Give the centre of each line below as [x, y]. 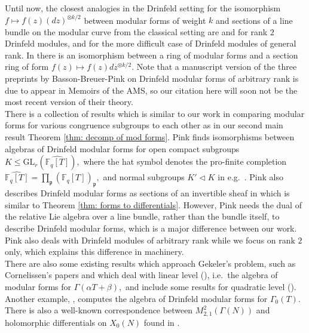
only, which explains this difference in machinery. [94, 252]
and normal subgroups [144, 177]
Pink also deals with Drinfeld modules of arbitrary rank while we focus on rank [150, 240]
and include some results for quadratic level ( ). [211, 286]
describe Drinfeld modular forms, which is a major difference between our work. [151, 228]
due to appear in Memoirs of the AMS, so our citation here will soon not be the [151, 90]
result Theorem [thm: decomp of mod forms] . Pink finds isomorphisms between [150, 137]
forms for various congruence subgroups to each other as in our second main [144, 125]
